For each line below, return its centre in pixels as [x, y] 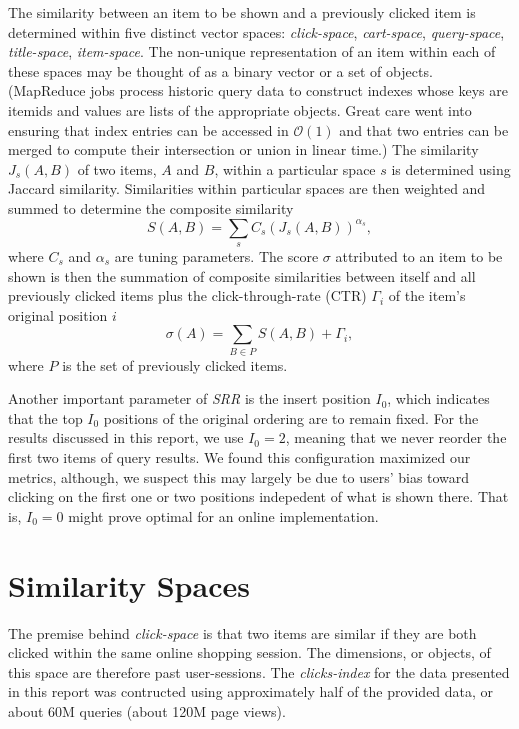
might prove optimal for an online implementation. [223, 515]
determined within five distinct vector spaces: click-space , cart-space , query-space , [256, 31]
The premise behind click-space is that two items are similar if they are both [242, 632]
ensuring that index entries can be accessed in [148, 129]
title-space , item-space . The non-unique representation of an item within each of [252, 51]
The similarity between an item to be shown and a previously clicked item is [242, 12]
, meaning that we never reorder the [396, 437]
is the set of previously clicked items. [175, 364]
